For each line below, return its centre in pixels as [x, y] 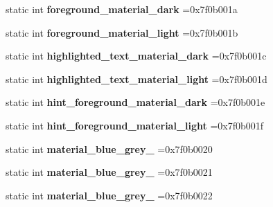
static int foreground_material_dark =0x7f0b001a [122, 9]
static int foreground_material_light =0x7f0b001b [122, 32]
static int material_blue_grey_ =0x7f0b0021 [109, 172]
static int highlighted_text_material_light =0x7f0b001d [136, 79]
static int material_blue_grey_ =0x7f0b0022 [109, 195]
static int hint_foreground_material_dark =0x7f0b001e [135, 102]
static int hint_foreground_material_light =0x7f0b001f [135, 125]
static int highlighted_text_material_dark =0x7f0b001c [136, 56]
